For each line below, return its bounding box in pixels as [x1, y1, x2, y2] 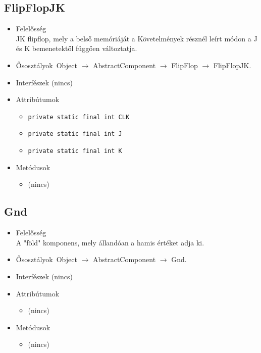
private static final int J [28, 130, 122, 138]
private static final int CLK [28, 113, 130, 121]
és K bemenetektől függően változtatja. [16, 43, 137, 54]
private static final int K [28, 147, 122, 155]
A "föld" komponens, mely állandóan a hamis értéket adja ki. [16, 237, 204, 247]
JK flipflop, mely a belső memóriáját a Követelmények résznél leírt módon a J [16, 33, 257, 43]
